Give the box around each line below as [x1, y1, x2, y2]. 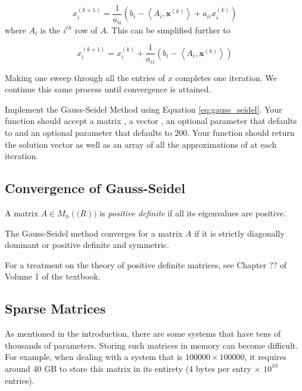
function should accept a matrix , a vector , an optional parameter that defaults [5, 114, 297, 127]
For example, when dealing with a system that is [5, 350, 183, 363]
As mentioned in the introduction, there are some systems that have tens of [5, 327, 281, 340]
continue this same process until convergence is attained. [5, 83, 211, 95]
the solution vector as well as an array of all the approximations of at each [5, 138, 277, 150]
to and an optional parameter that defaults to [5, 126, 172, 138]
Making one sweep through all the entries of [5, 71, 165, 83]
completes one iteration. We [175, 71, 277, 83]
